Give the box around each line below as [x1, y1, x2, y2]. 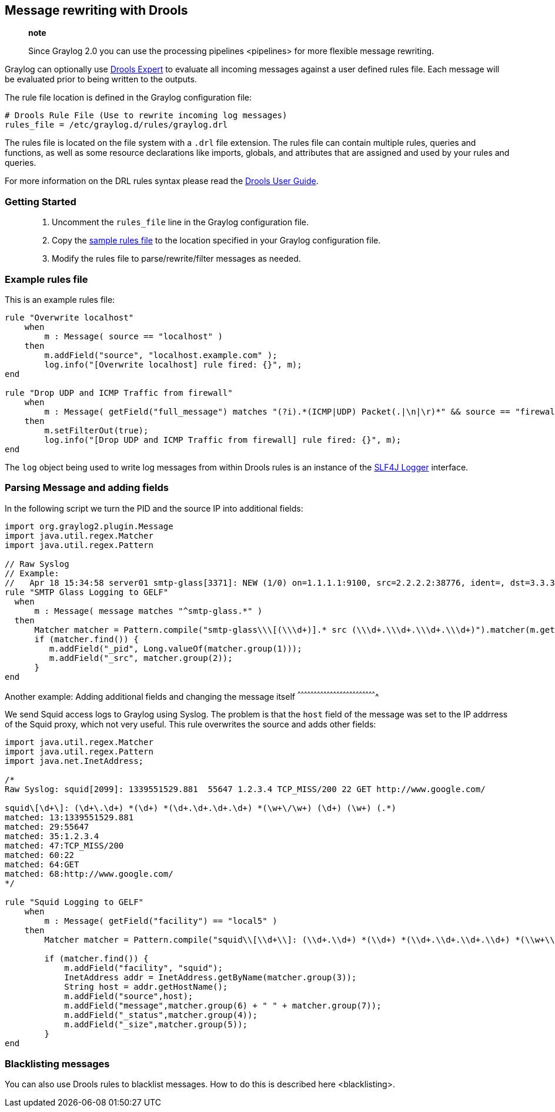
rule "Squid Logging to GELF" [5, 897, 144, 907]
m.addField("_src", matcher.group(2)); [49, 653, 233, 663]
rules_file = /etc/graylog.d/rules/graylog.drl [5, 120, 228, 130]
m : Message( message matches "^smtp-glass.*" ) [34, 606, 263, 616]
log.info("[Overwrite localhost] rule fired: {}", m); [44, 359, 302, 369]
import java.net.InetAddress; [5, 756, 144, 766]
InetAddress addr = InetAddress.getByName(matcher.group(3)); [64, 973, 357, 983]
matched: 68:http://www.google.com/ [5, 869, 173, 879]
